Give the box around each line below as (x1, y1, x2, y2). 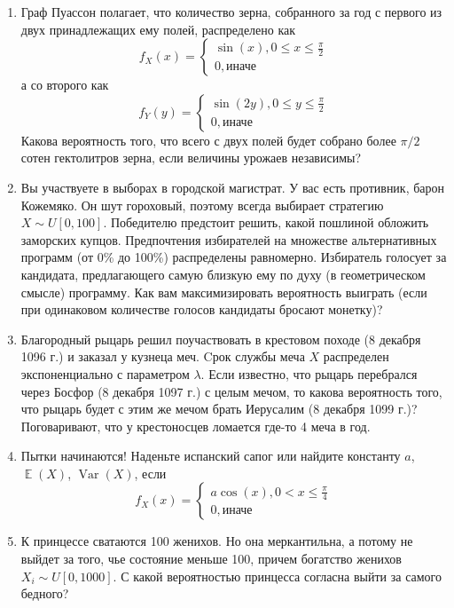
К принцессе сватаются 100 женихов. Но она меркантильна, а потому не (20, 532, 413, 550)
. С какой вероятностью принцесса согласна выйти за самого (113, 566, 442, 585)
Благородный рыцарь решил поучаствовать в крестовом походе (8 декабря (20, 329, 421, 348)
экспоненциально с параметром (20, 364, 190, 383)
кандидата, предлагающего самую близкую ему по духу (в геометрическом (20, 265, 426, 283)
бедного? (20, 584, 69, 603)
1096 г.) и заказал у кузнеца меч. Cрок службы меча (20, 347, 305, 366)
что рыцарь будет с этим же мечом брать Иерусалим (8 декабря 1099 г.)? (20, 399, 418, 418)
